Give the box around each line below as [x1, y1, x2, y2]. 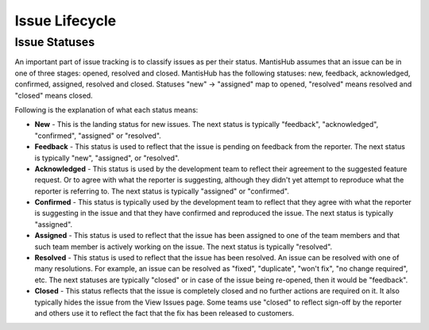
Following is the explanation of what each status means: [14, 105, 199, 114]
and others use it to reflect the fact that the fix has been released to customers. [34, 308, 294, 317]
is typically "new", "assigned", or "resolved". [34, 153, 180, 163]
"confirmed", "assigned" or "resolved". [34, 131, 162, 140]
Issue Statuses [14, 35, 95, 49]
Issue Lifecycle [14, 12, 117, 29]
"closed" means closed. [14, 90, 93, 100]
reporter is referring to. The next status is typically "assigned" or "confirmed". [34, 186, 289, 196]
